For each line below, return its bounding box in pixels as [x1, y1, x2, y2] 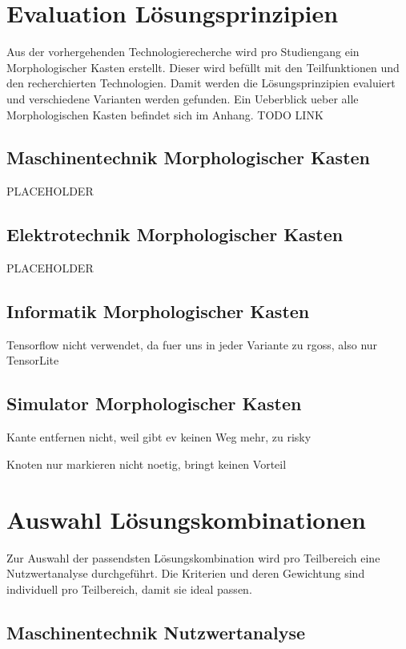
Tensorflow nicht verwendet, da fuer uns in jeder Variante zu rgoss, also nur [6, 336, 378, 353]
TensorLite [6, 352, 59, 369]
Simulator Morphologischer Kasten [6, 391, 302, 416]
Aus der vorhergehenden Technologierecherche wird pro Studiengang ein [6, 43, 360, 60]
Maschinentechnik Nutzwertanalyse [6, 619, 306, 644]
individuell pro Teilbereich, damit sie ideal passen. [6, 580, 252, 597]
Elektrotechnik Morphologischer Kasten [6, 222, 344, 247]
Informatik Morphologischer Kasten [6, 299, 310, 324]
